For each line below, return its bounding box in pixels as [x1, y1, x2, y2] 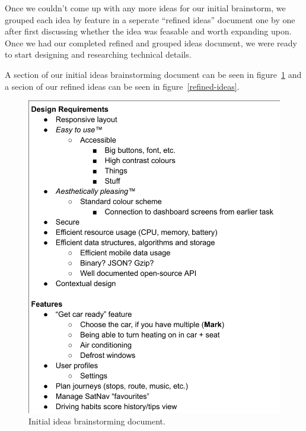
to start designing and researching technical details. [5, 48, 192, 61]
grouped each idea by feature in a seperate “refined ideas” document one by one [5, 13, 295, 26]
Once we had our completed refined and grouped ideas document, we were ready [5, 36, 297, 49]
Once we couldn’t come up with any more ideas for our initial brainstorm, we [5, 2, 286, 14]
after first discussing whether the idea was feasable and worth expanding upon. [5, 25, 292, 37]
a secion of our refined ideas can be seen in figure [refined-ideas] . [5, 80, 240, 92]
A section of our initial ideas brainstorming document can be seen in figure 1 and [5, 68, 302, 80]
